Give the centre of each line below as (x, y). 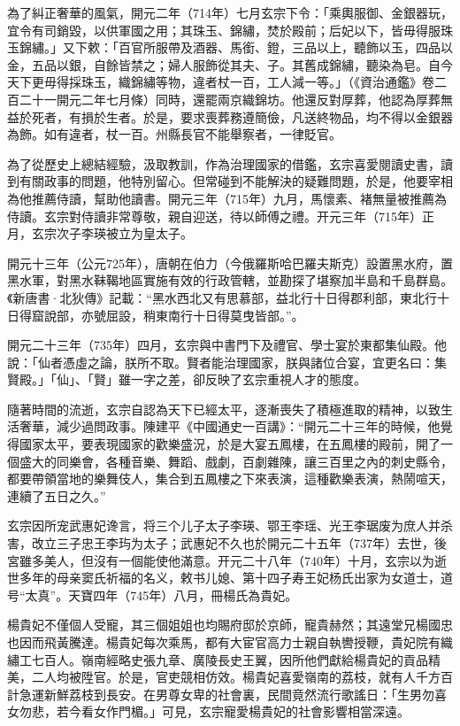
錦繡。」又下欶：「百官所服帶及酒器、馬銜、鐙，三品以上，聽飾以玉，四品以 (236, 47)
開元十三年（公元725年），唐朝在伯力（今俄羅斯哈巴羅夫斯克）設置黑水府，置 (230, 263)
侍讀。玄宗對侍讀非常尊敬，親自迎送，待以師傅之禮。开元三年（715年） (215, 216)
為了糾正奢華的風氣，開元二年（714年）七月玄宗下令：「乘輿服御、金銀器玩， (230, 12)
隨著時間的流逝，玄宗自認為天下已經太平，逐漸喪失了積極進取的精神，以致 (224, 409)
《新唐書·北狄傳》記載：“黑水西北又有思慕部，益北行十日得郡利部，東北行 (222, 297)
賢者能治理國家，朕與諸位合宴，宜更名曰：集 (316, 362)
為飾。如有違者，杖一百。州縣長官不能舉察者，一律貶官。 (174, 134)
